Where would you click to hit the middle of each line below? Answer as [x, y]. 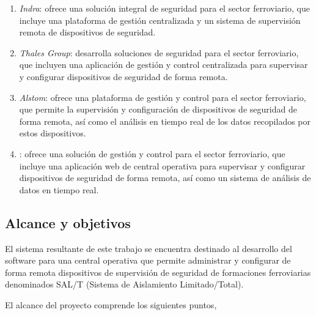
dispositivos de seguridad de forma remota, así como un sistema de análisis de [165, 178]
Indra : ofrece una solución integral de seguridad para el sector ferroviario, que [164, 8]
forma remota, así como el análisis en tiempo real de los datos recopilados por [165, 121]
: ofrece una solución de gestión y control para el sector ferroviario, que [152, 153]
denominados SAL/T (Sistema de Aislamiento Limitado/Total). [124, 284]
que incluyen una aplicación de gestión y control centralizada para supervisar [164, 65]
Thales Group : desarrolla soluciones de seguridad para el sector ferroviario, [159, 52]
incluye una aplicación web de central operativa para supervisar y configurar [162, 165]
